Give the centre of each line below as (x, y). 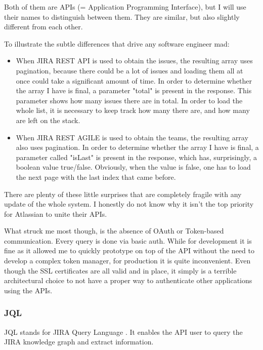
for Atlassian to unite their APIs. (56, 213)
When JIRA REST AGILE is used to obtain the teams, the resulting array (132, 137)
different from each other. (43, 27)
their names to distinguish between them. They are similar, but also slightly (122, 16)
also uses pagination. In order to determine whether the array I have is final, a (137, 147)
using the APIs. (28, 290)
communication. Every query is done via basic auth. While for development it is (128, 240)
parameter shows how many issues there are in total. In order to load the (129, 100)
